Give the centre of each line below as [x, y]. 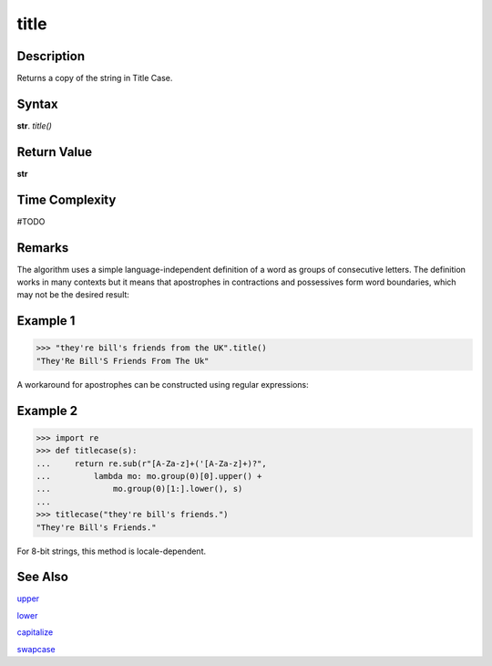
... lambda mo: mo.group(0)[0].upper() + [149, 476]
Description [51, 56]
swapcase [36, 649]
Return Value [55, 152]
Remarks [43, 248]
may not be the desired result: [73, 295]
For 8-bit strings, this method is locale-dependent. [112, 551]
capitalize [35, 632]
